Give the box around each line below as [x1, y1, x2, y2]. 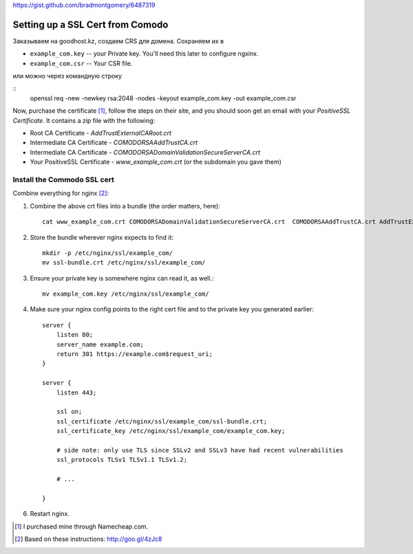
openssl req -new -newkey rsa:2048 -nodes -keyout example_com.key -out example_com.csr [30, 93, 297, 102]
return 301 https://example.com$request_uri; [56, 351, 213, 358]
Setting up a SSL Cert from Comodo [12, 19, 169, 30]
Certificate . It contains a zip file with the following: [12, 116, 156, 124]
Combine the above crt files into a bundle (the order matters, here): [30, 201, 220, 210]
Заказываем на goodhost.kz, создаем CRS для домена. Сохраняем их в [12, 36, 224, 45]
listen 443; [56, 388, 97, 397]
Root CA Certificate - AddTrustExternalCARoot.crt [30, 129, 172, 137]
